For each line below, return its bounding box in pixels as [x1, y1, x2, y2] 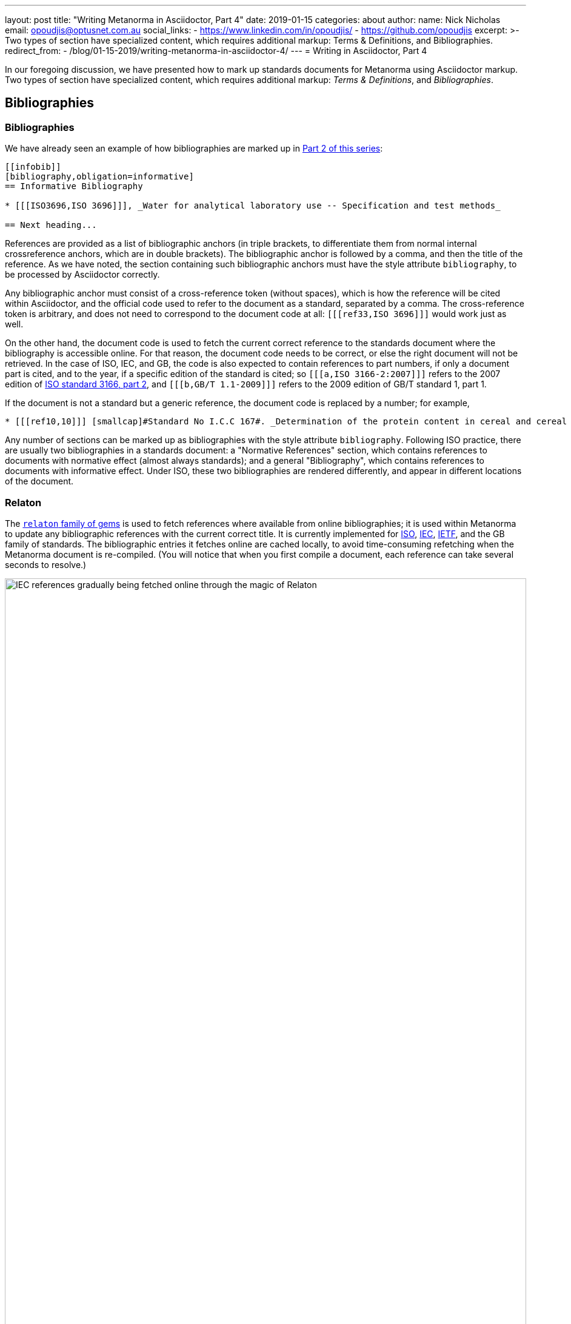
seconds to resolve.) [5, 559, 87, 570]
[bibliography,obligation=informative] [5, 172, 194, 182]
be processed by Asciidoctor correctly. [5, 269, 160, 280]
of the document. [5, 476, 74, 487]
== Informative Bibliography [5, 181, 143, 192]
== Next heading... [5, 220, 97, 230]
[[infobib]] [5, 162, 61, 172]
